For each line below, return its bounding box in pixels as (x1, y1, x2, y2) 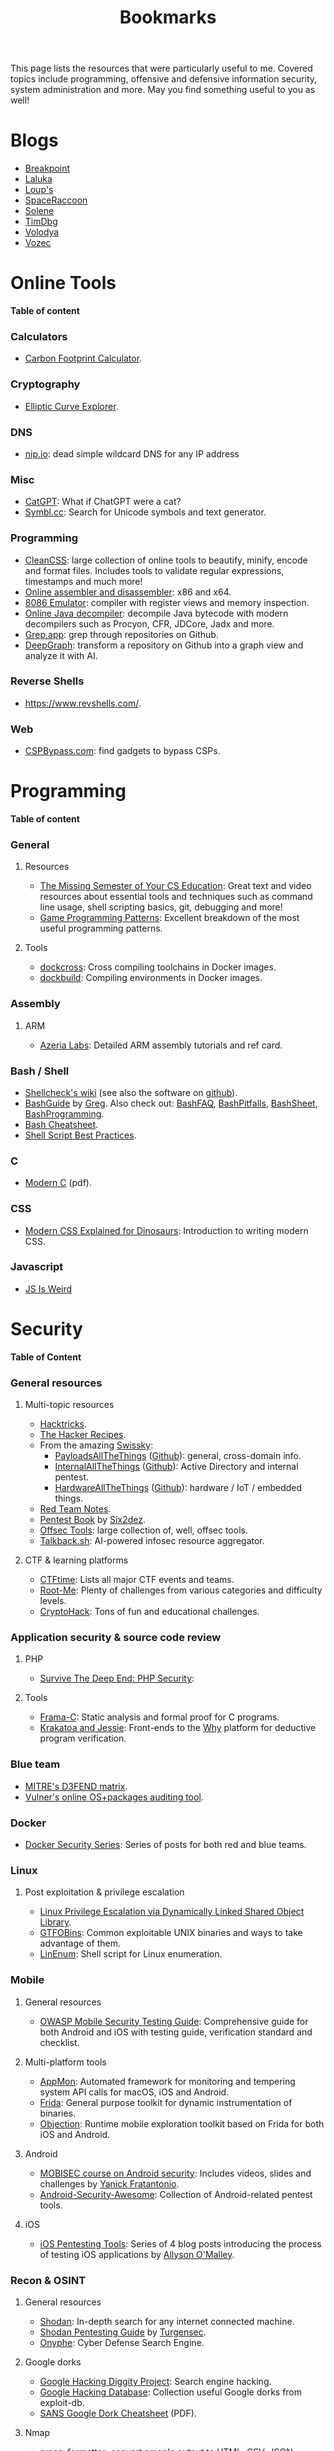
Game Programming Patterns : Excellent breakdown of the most (39, 912, 300, 924)
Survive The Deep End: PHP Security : (39, 1672, 195, 1685)
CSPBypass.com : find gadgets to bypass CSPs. (24, 745, 221, 757)
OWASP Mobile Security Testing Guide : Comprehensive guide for (39, 2015, 309, 2027)
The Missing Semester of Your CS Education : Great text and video (39, 880, 312, 892)
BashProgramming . (24, 1107, 105, 1120)
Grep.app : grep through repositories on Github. (24, 628, 219, 640)
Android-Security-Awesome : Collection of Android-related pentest (39, 2188, 313, 2200)
